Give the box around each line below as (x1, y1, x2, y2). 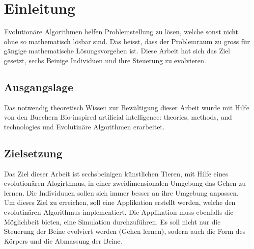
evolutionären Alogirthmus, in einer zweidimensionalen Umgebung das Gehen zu (4, 178, 246, 188)
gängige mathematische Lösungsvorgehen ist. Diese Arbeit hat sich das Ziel (4, 46, 230, 56)
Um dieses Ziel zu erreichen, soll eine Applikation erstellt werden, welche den (4, 197, 236, 207)
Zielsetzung (4, 145, 62, 160)
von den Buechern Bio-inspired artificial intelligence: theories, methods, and (4, 112, 232, 122)
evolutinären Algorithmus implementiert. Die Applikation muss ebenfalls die (4, 207, 233, 217)
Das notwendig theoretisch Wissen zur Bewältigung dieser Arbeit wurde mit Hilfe (4, 102, 250, 112)
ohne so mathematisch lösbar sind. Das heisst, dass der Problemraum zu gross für (4, 36, 250, 46)
